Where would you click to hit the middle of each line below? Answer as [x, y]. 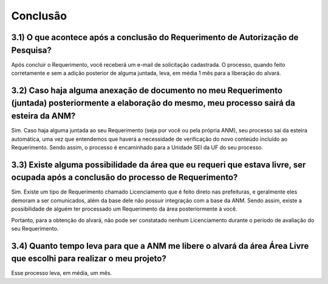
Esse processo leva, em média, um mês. [62, 273]
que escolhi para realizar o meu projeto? [89, 259]
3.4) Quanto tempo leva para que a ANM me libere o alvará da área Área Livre [160, 246]
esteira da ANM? [43, 116]
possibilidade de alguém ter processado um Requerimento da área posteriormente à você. [124, 209]
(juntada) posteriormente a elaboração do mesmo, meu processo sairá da [153, 103]
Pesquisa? [31, 50]
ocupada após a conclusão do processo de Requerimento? [125, 177]
